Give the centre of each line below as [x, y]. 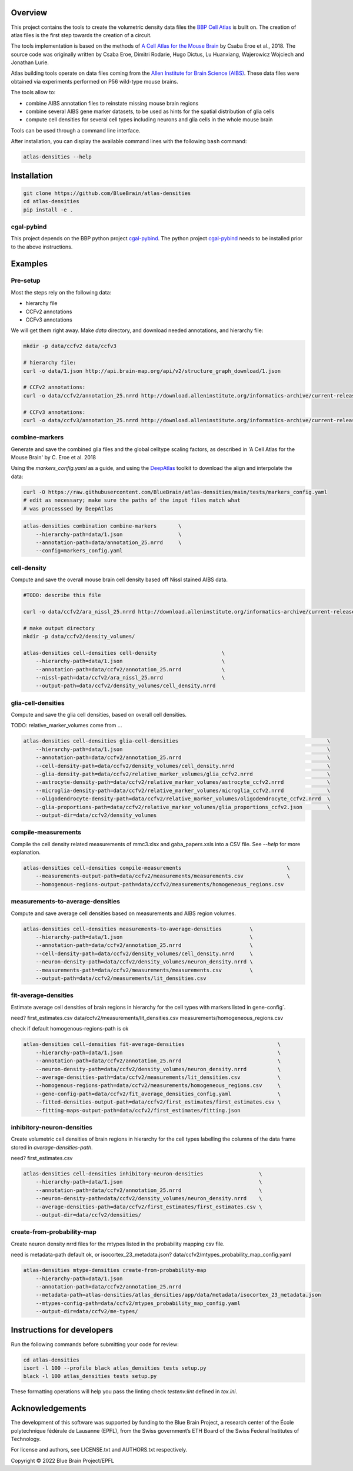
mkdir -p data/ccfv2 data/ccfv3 [70, 346]
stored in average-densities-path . [52, 1147]
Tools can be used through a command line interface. [76, 130]
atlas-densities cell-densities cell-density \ [124, 653]
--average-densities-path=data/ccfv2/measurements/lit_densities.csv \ [158, 1077]
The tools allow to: [33, 92]
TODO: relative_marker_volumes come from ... [66, 725]
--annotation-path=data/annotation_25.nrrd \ [109, 542]
